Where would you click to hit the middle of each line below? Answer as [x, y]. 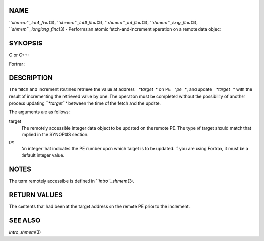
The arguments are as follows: [40, 112]
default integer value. [43, 155]
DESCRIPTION [31, 78]
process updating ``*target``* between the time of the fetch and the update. [85, 103]
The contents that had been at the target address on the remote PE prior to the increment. [99, 207]
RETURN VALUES [36, 195]
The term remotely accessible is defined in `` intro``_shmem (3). [72, 181]
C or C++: [19, 55]
